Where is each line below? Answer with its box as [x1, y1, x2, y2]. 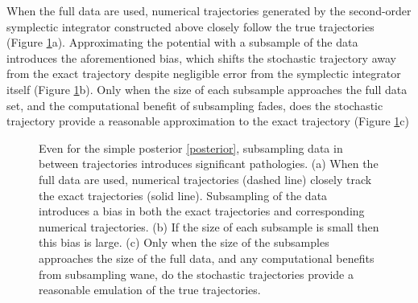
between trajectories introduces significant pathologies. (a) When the [39, 155, 379, 172]
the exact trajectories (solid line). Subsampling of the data [39, 186, 328, 203]
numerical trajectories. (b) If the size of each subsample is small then [39, 218, 379, 235]
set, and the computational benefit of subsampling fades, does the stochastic [6, 96, 383, 113]
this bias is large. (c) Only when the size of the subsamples [39, 234, 329, 251]
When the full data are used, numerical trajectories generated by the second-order [6, 2, 412, 18]
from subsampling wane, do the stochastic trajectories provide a [39, 265, 354, 282]
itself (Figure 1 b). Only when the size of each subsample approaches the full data [6, 80, 408, 97]
